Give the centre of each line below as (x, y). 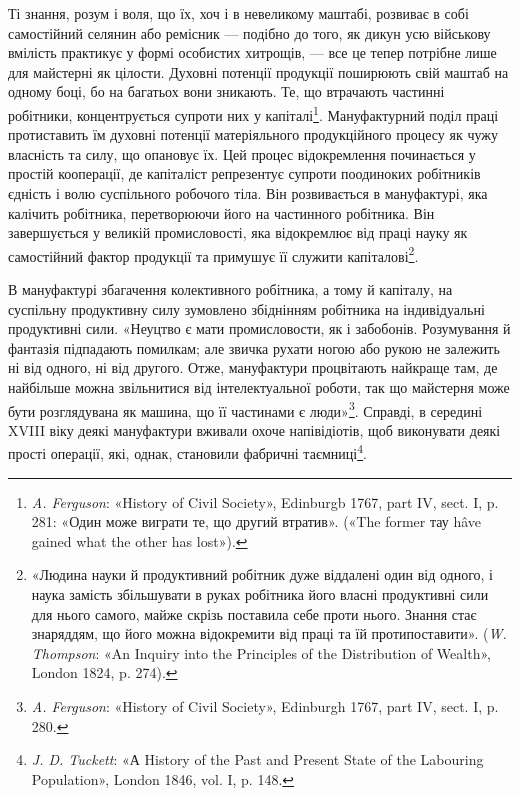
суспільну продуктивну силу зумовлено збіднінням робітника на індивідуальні (246, 308)
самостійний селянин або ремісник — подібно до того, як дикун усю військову (249, 32)
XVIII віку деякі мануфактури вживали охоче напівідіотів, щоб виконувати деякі (254, 429)
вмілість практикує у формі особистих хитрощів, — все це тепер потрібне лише (252, 52)
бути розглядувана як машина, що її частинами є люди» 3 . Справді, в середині (245, 409)
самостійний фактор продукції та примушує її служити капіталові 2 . (213, 254)
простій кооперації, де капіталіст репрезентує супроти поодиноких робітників (244, 173)
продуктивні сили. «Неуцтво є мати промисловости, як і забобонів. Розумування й (259, 328)
